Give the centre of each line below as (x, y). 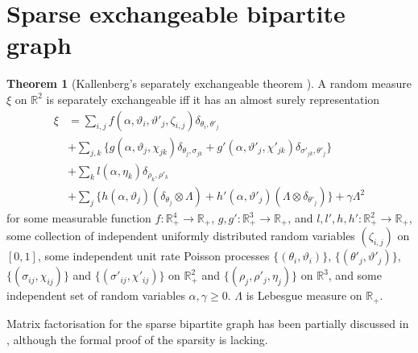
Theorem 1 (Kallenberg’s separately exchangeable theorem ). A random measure (209, 83)
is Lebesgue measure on (304, 295)
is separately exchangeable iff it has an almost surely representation (213, 99)
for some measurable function (79, 218)
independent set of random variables (96, 295)
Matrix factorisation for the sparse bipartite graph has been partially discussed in (208, 323)
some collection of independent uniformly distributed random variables (181, 236)
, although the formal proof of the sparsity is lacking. (137, 339)
